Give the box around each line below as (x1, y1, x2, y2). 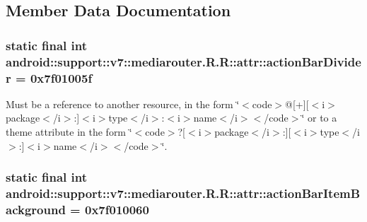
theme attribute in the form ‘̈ (6, 124, 132, 139)
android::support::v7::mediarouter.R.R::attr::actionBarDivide (6, 52, 361, 70)
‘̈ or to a (301, 110, 337, 125)
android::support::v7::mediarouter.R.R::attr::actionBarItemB (6, 185, 361, 202)
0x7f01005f (30, 69, 93, 86)
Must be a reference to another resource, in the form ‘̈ (6, 96, 240, 111)
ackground (6, 200, 66, 218)
